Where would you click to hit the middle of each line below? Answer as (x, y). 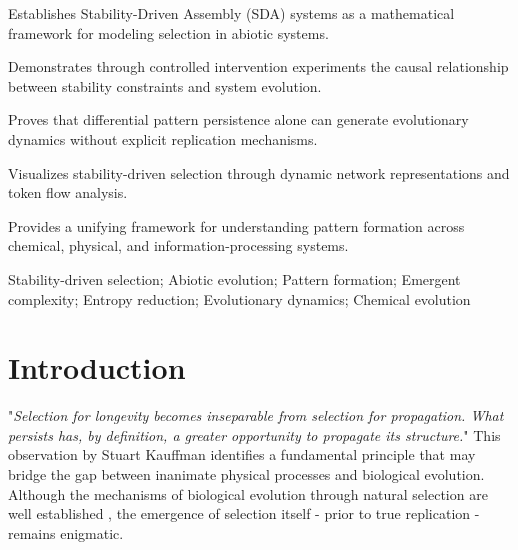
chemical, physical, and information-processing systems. (178, 245)
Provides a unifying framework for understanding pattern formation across (236, 225)
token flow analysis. (68, 192)
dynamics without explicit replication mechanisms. (163, 138)
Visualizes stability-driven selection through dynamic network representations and (259, 172)
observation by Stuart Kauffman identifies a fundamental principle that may (242, 454)
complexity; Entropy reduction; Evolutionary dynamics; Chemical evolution (239, 298)
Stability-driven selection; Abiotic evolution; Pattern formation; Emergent (234, 278)
